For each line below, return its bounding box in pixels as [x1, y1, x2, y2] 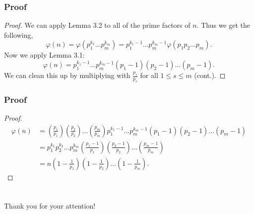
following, [4, 29, 33, 40]
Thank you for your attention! [4, 201, 96, 211]
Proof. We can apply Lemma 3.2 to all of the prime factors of [4, 20, 190, 30]
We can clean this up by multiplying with [4, 70, 130, 80]
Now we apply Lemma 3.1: [4, 50, 85, 60]
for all [140, 70, 158, 80]
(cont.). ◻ [194, 70, 226, 80]
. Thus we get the [196, 20, 251, 30]
